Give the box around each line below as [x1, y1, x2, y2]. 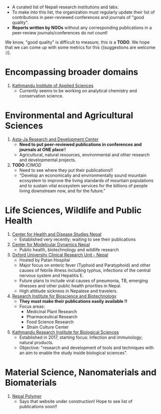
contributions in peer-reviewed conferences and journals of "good [12, 15, 144, 20]
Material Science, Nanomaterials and [5, 367, 157, 378]
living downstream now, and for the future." [19, 188, 105, 194]
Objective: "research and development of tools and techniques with [19, 345, 154, 350]
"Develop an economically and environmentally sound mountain [19, 172, 146, 178]
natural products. [19, 339, 54, 345]
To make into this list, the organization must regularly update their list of [12, 9, 155, 15]
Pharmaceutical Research [26, 314, 78, 319]
